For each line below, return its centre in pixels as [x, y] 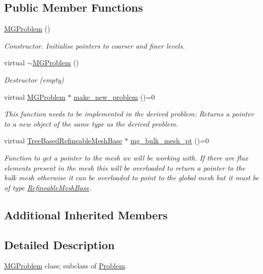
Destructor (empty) [34, 79]
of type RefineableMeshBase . [48, 187]
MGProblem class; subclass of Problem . [66, 266]
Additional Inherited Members [86, 214]
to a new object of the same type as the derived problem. [91, 123]
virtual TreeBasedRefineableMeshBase [63, 141]
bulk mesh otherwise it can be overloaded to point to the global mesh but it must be [131, 178]
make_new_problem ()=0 [114, 96]
